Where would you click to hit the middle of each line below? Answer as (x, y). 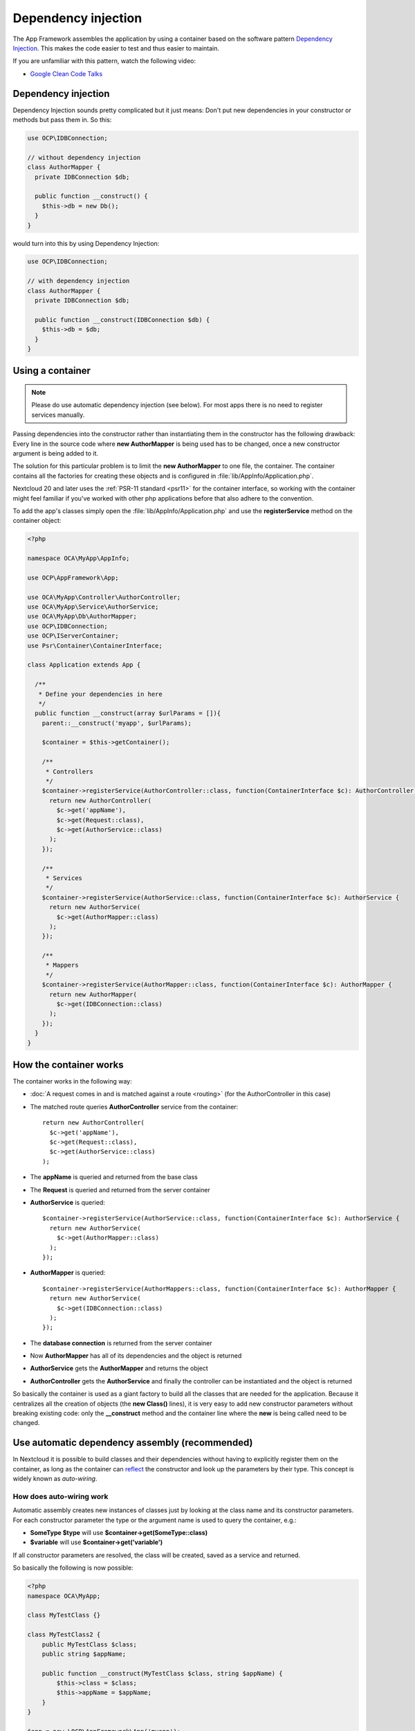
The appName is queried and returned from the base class (114, 1177)
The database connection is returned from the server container (121, 1343)
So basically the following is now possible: (73, 1568)
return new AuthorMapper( (93, 994)
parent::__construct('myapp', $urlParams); (117, 723)
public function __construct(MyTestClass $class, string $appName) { (162, 1673)
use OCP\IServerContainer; (73, 636)
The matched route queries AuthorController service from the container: (134, 1106)
